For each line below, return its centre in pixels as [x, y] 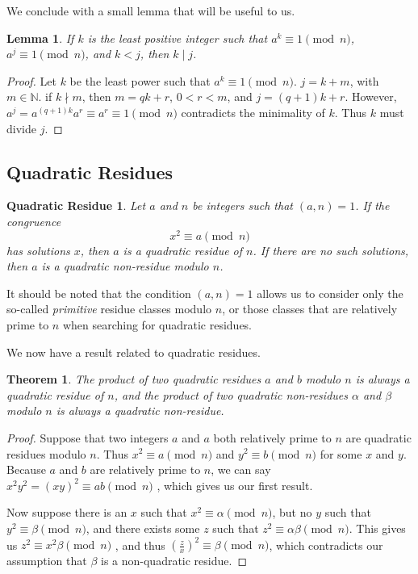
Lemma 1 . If [40, 38]
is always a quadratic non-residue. [140, 411]
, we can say [241, 469]
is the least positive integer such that [178, 38]
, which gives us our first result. [235, 485]
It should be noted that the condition [99, 293]
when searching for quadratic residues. [157, 325]
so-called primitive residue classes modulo [109, 309]
